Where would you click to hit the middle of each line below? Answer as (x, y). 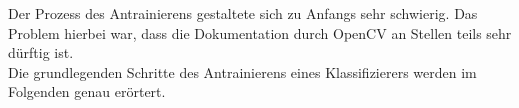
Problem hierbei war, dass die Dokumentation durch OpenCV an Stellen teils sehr (260, 32)
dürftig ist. (41, 52)
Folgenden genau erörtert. (87, 91)
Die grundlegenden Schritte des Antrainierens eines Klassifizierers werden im (242, 71)
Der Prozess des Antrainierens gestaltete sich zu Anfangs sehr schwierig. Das (243, 13)
